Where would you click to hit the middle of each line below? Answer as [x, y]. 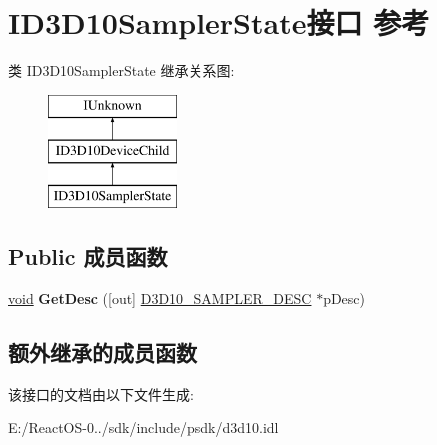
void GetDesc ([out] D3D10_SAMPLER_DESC [160, 297]
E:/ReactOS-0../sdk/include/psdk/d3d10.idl [143, 427]
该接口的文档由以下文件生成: [101, 393]
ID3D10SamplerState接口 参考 [219, 22]
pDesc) [344, 297]
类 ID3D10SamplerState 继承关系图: [121, 70]
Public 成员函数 [88, 256]
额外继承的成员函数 [102, 351]
